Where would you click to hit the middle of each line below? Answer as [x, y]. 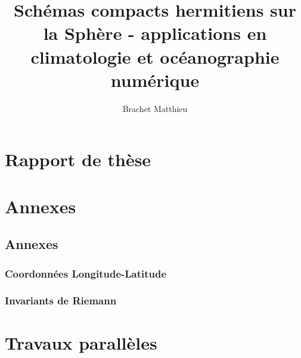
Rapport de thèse [78, 159]
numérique [155, 80]
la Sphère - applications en [155, 33]
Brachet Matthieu [155, 108]
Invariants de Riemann [61, 301]
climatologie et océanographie [155, 56]
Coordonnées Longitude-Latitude [86, 273]
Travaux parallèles [81, 342]
